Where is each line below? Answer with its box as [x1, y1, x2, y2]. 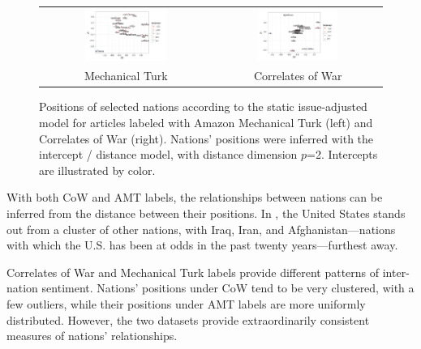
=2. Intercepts [307, 146, 378, 163]
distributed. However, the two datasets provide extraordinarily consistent [6, 311, 370, 328]
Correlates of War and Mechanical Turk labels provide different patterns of [6, 263, 380, 280]
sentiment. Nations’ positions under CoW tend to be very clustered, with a [41, 279, 415, 296]
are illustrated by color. [39, 161, 156, 178]
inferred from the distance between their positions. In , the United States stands [6, 205, 406, 222]
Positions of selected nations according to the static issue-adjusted [39, 98, 367, 115]
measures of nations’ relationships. [6, 327, 178, 344]
